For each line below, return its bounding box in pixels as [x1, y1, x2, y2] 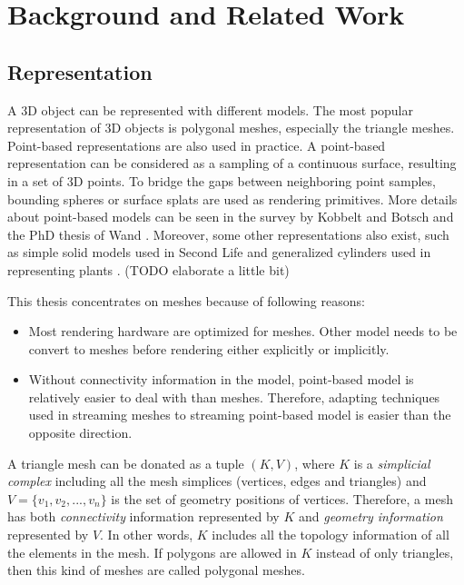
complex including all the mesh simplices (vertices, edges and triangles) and [7, 471, 427, 491]
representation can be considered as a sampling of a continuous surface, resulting [7, 154, 457, 173]
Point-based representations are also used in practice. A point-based [7, 135, 386, 154]
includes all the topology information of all [212, 525, 449, 544]
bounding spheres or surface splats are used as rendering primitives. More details [7, 189, 458, 208]
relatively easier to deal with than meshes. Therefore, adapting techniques [28, 387, 440, 406]
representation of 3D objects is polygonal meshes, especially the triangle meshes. [7, 118, 455, 137]
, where [294, 453, 335, 472]
